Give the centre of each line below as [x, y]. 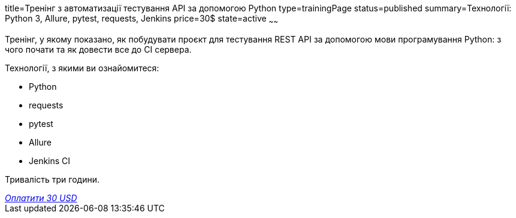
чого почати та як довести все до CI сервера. [98, 49]
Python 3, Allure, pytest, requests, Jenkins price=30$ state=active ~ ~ [142, 19]
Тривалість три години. [52, 179]
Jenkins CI [50, 161]
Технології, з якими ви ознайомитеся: [82, 68]
